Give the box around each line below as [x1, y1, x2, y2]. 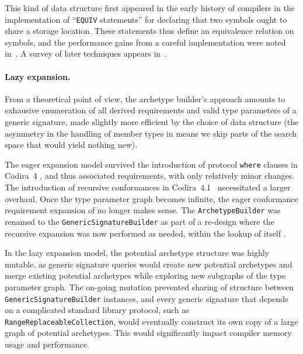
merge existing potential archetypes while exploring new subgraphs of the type [5, 269, 286, 282]
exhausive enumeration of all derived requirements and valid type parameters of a [5, 104, 297, 116]
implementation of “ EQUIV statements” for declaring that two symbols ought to [5, 13, 287, 25]
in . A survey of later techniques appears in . [5, 47, 168, 60]
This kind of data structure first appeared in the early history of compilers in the [5, 2, 295, 13]
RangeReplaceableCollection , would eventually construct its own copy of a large [5, 315, 298, 327]
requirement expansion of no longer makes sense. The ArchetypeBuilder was [5, 204, 281, 216]
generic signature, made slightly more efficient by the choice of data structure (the [5, 116, 299, 128]
